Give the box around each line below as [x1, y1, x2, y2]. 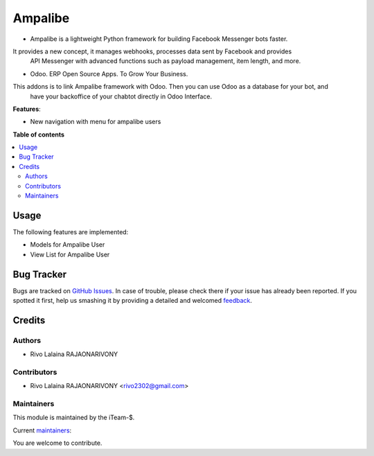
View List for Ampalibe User [30, 250, 110, 258]
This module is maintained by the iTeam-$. [12, 413, 135, 422]
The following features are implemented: [12, 227, 129, 236]
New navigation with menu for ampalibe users [30, 118, 161, 126]
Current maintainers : [12, 426, 72, 435]
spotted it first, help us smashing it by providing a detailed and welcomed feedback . [12, 297, 253, 304]
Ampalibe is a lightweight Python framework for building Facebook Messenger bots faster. [30, 35, 288, 43]
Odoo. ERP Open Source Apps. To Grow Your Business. [30, 69, 188, 78]
